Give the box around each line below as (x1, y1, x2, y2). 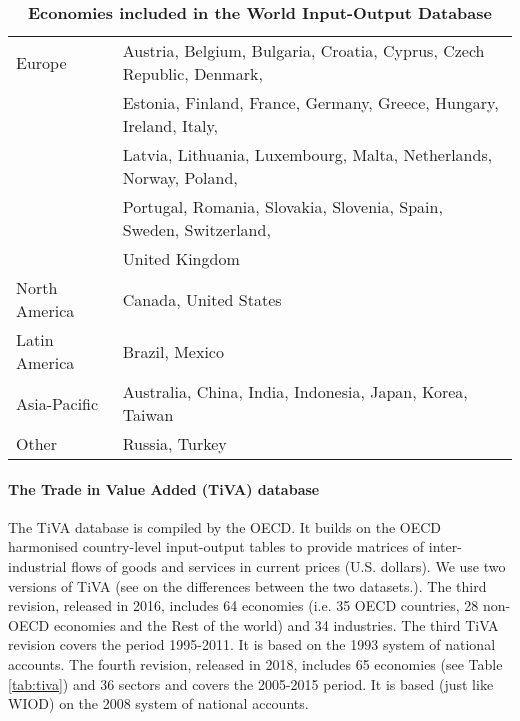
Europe (16, 50, 67, 74)
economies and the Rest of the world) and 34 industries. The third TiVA (53, 614, 499, 635)
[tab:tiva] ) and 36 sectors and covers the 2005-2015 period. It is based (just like (8, 673, 494, 694)
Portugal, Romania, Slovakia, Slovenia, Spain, (122, 195, 443, 218)
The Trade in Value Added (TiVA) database (8, 478, 320, 499)
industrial (8, 555, 67, 576)
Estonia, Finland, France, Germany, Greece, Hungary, (122, 91, 499, 114)
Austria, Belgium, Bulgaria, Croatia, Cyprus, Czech (122, 39, 485, 62)
